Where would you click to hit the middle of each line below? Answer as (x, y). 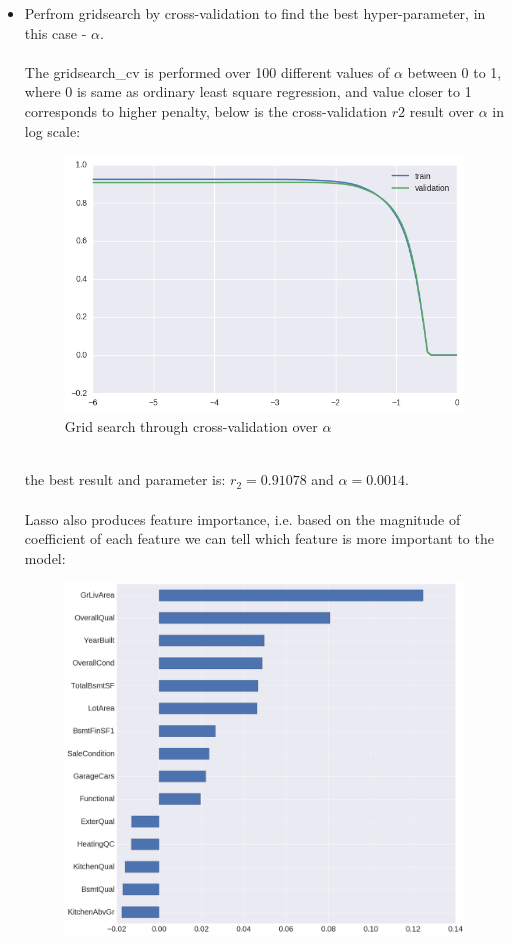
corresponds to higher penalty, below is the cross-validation (206, 110)
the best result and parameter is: (125, 479)
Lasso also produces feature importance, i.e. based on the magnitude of (242, 518)
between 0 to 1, (454, 71)
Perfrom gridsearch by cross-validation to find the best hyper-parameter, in (255, 13)
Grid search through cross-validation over (191, 426)
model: (45, 557)
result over (441, 110)
